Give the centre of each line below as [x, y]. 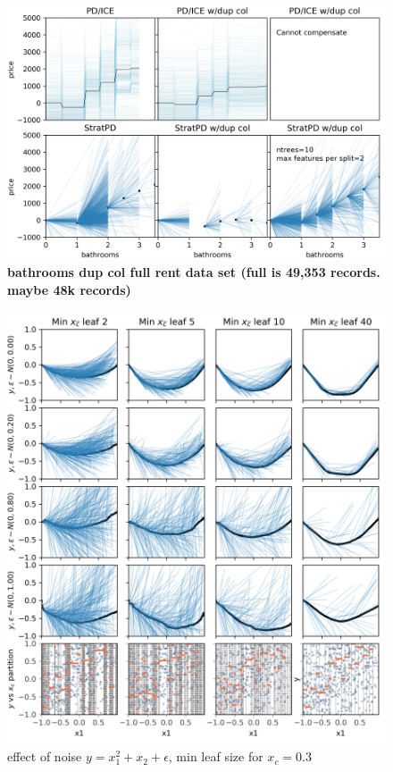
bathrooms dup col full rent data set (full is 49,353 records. [194, 271]
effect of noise [45, 756]
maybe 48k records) [69, 289]
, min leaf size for [216, 756]
